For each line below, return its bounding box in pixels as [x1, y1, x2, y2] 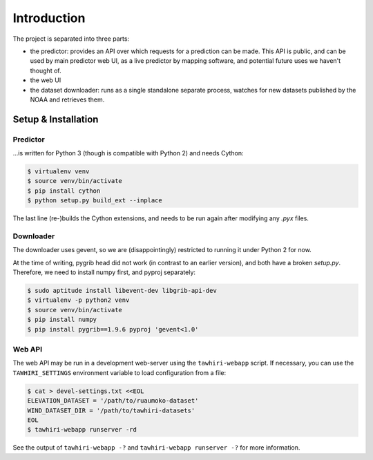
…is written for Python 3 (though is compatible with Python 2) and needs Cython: [12, 149, 245, 157]
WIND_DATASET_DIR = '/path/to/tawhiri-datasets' [27, 406, 195, 414]
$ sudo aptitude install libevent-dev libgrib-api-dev [27, 287, 217, 295]
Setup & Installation [12, 113, 99, 125]
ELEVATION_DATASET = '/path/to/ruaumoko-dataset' [27, 397, 199, 405]
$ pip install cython [27, 186, 101, 195]
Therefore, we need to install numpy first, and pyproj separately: [12, 268, 196, 276]
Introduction [12, 10, 86, 26]
